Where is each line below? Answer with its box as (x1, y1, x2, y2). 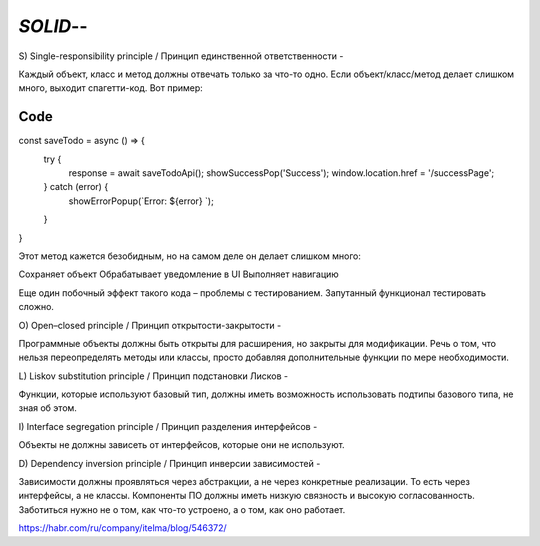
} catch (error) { (43, 181, 109, 193)
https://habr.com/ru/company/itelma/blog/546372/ (18, 522, 227, 534)
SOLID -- (18, 15, 89, 37)
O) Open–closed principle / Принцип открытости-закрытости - (18, 319, 282, 331)
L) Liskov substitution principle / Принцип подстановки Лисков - (18, 370, 289, 382)
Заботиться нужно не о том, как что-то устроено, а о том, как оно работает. (18, 503, 346, 515)
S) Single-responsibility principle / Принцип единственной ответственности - (18, 50, 344, 62)
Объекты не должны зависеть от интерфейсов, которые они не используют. (18, 439, 345, 451)
